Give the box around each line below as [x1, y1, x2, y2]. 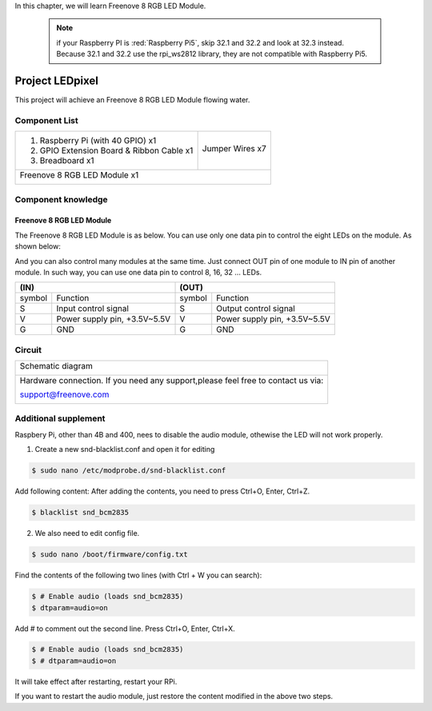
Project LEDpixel [14, 74, 99, 87]
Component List [14, 114, 79, 126]
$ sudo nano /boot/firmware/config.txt [31, 550, 188, 559]
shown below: [14, 242, 62, 251]
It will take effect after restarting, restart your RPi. [14, 677, 178, 686]
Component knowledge [14, 194, 108, 205]
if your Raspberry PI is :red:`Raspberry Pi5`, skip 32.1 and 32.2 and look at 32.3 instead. [56, 38, 344, 47]
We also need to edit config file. [34, 529, 140, 538]
